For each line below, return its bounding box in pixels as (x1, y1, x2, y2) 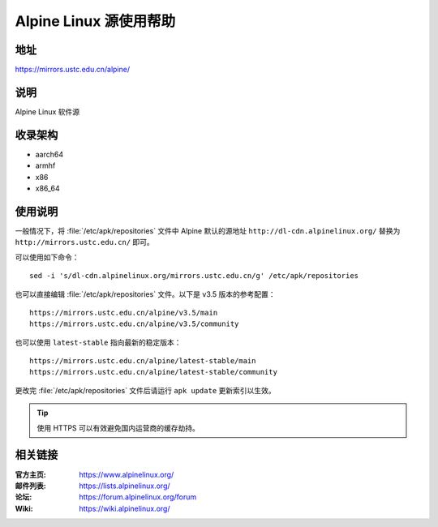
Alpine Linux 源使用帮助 (15, 12, 176, 30)
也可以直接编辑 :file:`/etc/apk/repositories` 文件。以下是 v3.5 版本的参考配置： (15, 289, 276, 299)
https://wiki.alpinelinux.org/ (79, 503, 170, 513)
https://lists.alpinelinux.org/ (79, 481, 170, 491)
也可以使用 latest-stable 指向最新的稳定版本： (15, 337, 182, 347)
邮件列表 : (15, 481, 46, 491)
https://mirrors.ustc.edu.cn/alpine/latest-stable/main (29, 357, 256, 366)
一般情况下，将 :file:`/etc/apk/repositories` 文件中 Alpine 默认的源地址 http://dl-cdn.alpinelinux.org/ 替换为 (15, 225, 401, 235)
